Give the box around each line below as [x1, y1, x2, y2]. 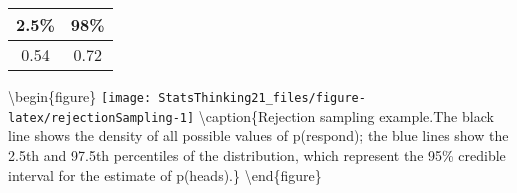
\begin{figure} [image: [8, 86, 152, 106]
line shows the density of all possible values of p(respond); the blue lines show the [8, 125, 509, 146]
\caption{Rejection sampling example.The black [198, 105, 494, 126]
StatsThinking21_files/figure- [158, 91, 366, 105]
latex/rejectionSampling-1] [8, 110, 195, 125]
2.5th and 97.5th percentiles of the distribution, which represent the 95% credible [8, 144, 506, 165]
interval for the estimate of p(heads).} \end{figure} [8, 164, 322, 185]
